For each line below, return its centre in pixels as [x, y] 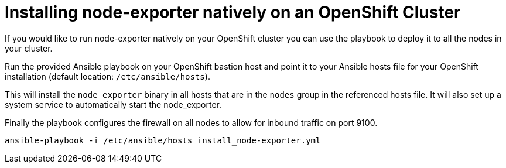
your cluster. [29, 48]
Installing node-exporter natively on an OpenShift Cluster [233, 12]
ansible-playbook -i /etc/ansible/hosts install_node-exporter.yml [163, 140]
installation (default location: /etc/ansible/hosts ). [107, 76]
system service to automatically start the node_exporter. [113, 104]
